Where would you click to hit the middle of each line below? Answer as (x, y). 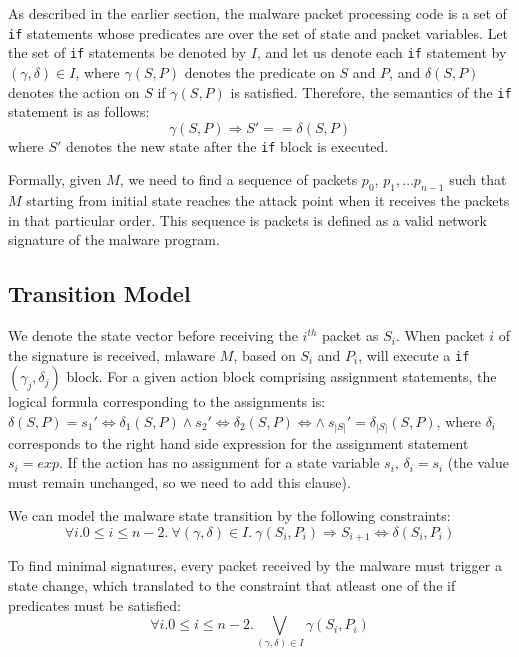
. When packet (440, 335)
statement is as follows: (79, 111)
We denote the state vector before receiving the (153, 335)
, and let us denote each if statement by (381, 52)
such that (478, 179)
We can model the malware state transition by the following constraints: (229, 515)
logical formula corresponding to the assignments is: (167, 401)
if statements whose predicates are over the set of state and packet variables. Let (258, 32)
